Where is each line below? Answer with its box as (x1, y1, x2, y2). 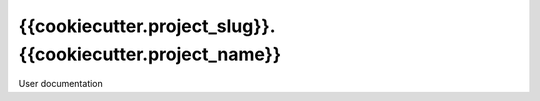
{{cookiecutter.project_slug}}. (18, 15, 276, 37)
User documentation (18, 78, 104, 90)
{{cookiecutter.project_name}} (18, 43, 282, 65)
